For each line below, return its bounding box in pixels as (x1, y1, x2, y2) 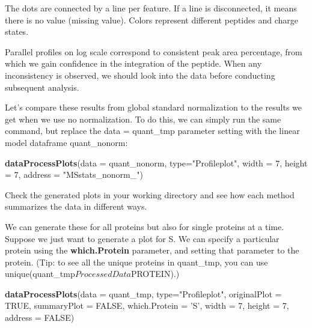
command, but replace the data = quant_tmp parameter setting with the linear (5, 124, 300, 137)
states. (5, 25, 29, 38)
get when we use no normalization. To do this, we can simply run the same (5, 112, 281, 125)
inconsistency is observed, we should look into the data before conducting (5, 68, 275, 81)
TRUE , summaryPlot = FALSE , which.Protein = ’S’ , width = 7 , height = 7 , (5, 299, 289, 312)
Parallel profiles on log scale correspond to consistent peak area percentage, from (5, 45, 302, 58)
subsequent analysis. (5, 80, 79, 93)
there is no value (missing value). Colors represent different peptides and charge (5, 13, 298, 26)
